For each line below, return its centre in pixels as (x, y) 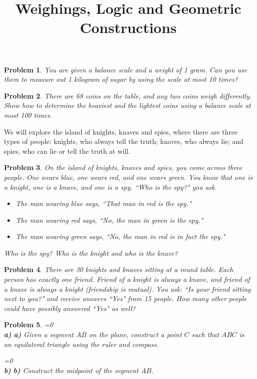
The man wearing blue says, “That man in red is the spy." (103, 203)
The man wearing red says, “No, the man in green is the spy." (109, 220)
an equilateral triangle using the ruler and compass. (81, 344)
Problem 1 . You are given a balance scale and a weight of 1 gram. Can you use (126, 69)
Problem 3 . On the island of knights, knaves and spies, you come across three (123, 167)
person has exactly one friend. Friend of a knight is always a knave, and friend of (127, 279)
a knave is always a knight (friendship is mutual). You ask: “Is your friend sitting (128, 289)
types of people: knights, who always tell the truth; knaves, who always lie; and (124, 141)
